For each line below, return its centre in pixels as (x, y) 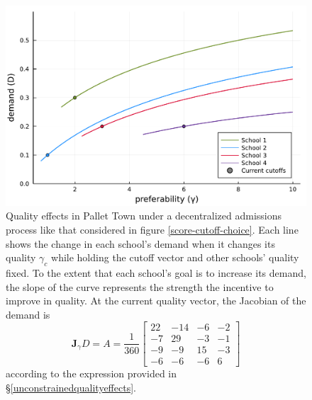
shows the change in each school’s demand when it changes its (140, 243)
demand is (28, 314)
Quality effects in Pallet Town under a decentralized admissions (144, 216)
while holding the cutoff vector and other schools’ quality (175, 257)
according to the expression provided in (91, 373)
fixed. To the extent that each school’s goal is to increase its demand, (156, 272)
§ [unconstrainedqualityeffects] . (71, 388)
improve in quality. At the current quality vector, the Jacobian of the (156, 301)
